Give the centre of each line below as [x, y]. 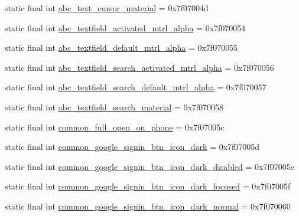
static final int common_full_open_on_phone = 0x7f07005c [115, 127]
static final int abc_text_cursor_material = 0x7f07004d [107, 8]
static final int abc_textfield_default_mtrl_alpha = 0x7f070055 [121, 48]
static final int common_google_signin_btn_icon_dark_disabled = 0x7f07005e [149, 166]
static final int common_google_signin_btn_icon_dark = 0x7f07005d [132, 147]
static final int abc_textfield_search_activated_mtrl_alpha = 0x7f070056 [139, 67]
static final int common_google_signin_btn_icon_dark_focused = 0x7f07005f [148, 186]
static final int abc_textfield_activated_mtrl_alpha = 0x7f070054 [125, 27]
